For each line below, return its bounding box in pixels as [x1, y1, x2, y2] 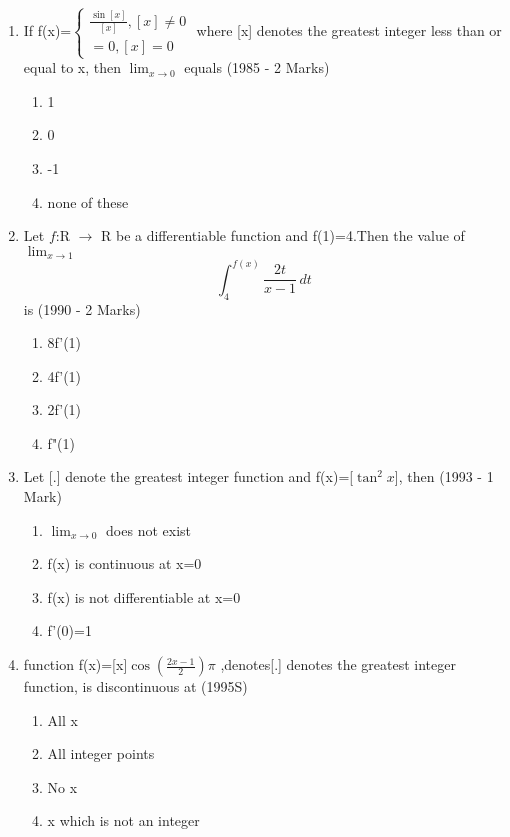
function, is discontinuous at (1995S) [23, 676, 248, 697]
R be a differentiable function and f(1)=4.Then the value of [101, 225, 465, 246]
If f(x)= [23, 20, 72, 41]
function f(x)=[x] [23, 654, 128, 675]
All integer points [47, 743, 155, 764]
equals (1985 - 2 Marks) [184, 57, 330, 78]
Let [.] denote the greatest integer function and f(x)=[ [23, 466, 354, 487]
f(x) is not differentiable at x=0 [47, 586, 241, 607]
